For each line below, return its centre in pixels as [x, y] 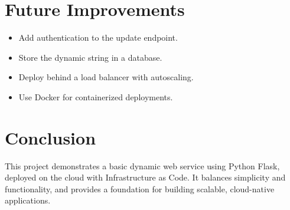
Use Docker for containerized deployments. [96, 96]
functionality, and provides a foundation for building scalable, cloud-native [140, 188]
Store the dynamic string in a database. [90, 57]
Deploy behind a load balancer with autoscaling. [106, 77]
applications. [28, 200]
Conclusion [50, 137]
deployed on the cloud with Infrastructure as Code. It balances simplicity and [145, 177]
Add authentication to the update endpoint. [98, 37]
